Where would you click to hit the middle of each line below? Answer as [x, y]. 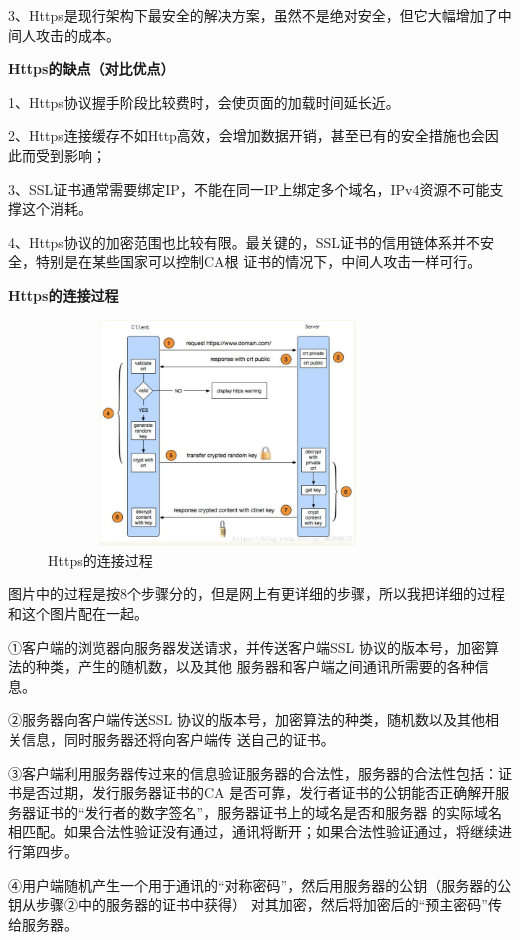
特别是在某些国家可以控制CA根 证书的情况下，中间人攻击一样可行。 [258, 261]
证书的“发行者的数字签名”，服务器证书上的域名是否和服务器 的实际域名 [268, 811]
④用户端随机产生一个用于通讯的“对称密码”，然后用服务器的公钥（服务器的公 [260, 884]
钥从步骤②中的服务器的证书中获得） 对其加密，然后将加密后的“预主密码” [248, 904]
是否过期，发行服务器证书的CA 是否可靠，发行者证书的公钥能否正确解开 [258, 792]
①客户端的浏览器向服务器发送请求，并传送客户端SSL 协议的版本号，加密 [246, 646]
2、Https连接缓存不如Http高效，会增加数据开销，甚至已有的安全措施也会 [246, 135]
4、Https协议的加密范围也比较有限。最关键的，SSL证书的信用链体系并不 [244, 241]
